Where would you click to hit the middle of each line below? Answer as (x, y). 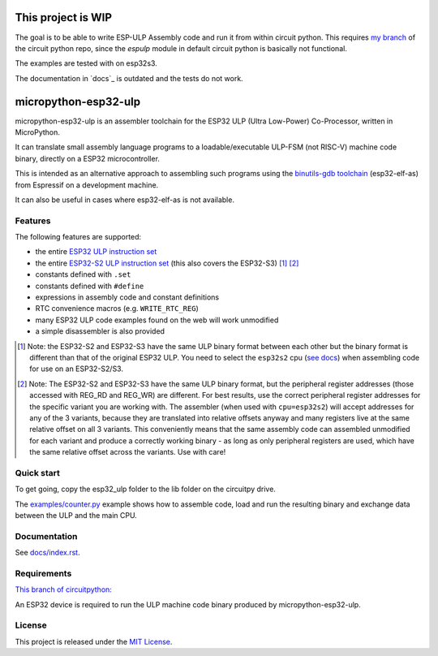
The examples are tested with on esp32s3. (86, 63)
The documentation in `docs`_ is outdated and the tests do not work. (129, 78)
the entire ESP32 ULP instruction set (96, 252)
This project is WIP (64, 17)
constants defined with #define (90, 286)
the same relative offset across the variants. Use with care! (128, 452)
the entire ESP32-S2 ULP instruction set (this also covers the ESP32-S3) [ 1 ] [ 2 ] (167, 263)
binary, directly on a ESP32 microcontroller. (87, 158)
